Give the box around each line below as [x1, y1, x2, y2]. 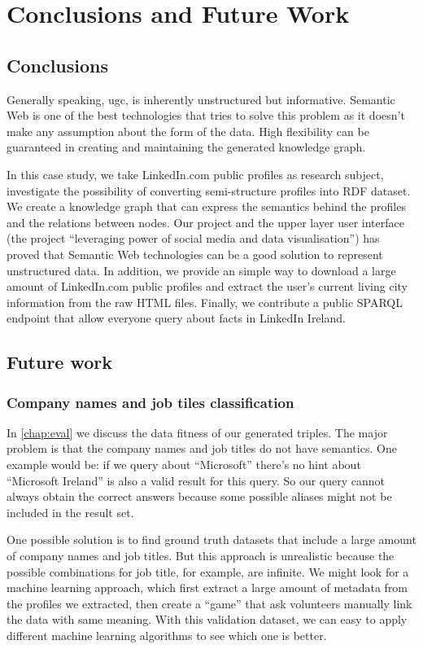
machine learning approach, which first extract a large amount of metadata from [7, 579, 408, 596]
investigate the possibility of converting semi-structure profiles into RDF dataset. [7, 182, 411, 199]
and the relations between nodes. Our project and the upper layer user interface [7, 213, 404, 230]
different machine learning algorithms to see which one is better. [7, 627, 327, 644]
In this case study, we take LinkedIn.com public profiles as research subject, [7, 165, 384, 182]
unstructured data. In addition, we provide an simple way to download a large [7, 261, 396, 278]
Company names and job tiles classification [7, 392, 294, 412]
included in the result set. [7, 503, 134, 520]
